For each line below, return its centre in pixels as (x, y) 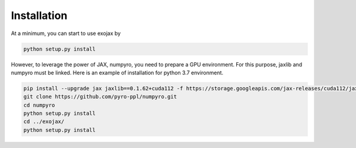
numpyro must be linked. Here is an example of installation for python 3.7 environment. (117, 73)
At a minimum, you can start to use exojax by (66, 33)
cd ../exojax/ (44, 122)
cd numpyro (39, 105)
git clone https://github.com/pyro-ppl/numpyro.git (100, 97)
